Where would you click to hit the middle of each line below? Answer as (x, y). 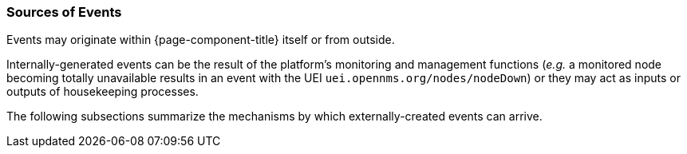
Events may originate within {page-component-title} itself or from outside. (201, 40)
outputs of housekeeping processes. (103, 92)
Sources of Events (64, 12)
